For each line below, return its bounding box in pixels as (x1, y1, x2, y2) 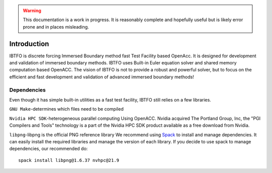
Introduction (9, 39, 49, 48)
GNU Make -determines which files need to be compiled (9, 106, 124, 112)
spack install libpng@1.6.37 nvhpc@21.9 (18, 157, 119, 163)
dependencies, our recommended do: (9, 146, 88, 152)
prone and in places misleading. (23, 24, 89, 30)
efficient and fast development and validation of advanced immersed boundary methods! (9, 73, 194, 80)
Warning (23, 8, 41, 14)
